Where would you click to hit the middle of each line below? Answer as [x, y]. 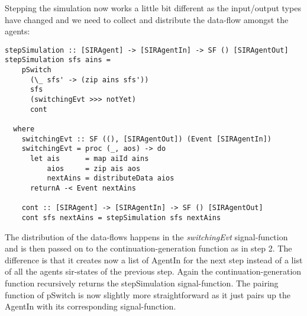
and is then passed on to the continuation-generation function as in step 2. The [148, 248]
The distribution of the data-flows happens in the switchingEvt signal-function [146, 236]
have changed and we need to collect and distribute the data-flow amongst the [147, 19]
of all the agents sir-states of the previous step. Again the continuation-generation [153, 271]
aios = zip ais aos [94, 168]
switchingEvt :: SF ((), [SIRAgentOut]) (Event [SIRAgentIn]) [147, 139]
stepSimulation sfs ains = [58, 60]
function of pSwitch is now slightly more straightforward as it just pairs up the [148, 294]
